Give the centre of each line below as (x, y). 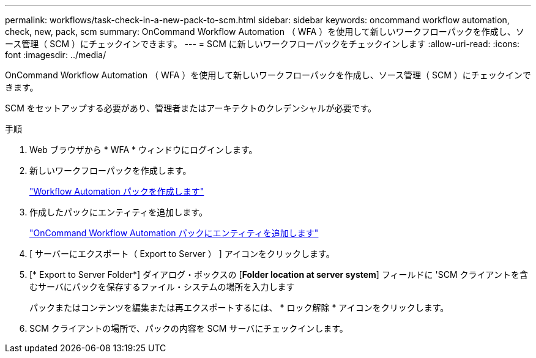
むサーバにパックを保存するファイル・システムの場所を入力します (162, 287)
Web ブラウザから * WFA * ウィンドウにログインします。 (143, 150)
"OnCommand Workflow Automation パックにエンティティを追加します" (174, 233)
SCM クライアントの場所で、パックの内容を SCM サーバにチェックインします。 (189, 328)
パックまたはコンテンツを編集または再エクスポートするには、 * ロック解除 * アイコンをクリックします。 (239, 308)
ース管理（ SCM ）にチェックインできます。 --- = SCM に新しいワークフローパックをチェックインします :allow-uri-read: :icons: (262, 44)
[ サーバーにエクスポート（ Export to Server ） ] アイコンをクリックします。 (182, 254)
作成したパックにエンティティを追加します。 (118, 212)
